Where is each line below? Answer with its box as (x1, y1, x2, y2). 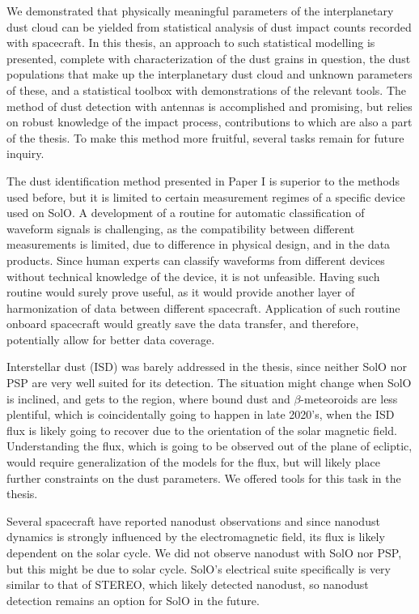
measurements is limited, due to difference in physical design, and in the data (6, 236, 391, 253)
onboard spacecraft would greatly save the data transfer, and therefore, (6, 315, 359, 332)
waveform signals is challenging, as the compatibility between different (6, 220, 355, 237)
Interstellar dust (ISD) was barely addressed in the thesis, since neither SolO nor (6, 358, 407, 375)
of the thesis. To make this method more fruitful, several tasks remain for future (6, 129, 404, 146)
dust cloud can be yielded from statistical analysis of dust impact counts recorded (6, 18, 412, 35)
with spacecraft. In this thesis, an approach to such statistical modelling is (6, 34, 375, 51)
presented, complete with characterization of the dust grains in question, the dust (6, 49, 411, 66)
